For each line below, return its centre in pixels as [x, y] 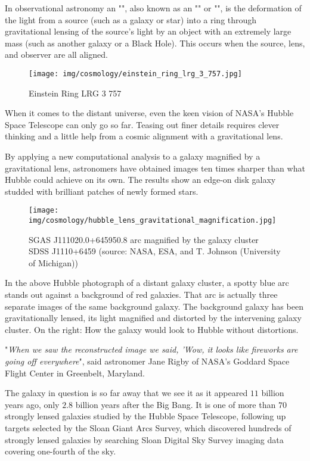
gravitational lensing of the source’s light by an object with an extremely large [148, 31]
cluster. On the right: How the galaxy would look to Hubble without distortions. [152, 329]
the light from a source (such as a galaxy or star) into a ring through [131, 19]
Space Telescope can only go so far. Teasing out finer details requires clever [142, 124]
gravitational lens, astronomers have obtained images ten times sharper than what [155, 168]
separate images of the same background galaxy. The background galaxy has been [154, 306]
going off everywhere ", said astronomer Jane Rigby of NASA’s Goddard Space [147, 361]
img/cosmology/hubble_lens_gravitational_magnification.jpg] [153, 221]
